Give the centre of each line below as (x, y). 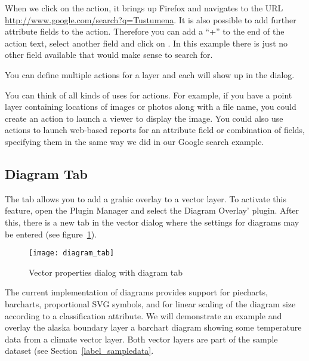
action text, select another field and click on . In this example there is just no (146, 43)
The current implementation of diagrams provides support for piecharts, (136, 292)
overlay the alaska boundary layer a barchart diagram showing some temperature (153, 327)
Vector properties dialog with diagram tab (106, 272)
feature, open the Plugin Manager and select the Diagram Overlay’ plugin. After (152, 210)
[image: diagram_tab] (72, 253)
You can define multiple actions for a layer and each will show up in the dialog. (150, 74)
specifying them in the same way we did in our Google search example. (135, 141)
